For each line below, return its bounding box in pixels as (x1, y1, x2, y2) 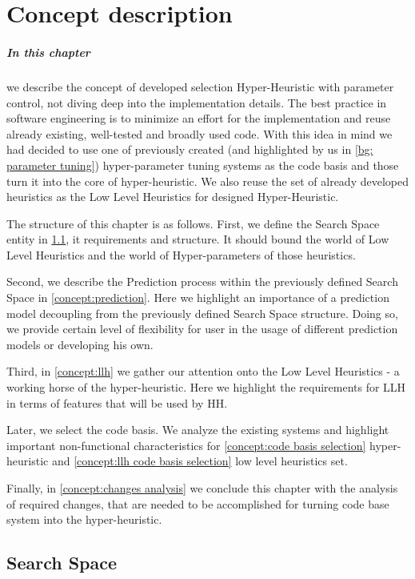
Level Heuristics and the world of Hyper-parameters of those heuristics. (6, 246, 356, 263)
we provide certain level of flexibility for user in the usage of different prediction (6, 320, 398, 337)
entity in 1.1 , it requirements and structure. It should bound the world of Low (6, 231, 389, 247)
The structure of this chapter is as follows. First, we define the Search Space (6, 215, 380, 231)
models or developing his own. (6, 336, 154, 352)
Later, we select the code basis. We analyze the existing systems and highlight (6, 421, 389, 438)
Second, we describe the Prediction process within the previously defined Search (6, 273, 398, 290)
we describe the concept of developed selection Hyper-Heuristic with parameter (6, 78, 394, 94)
